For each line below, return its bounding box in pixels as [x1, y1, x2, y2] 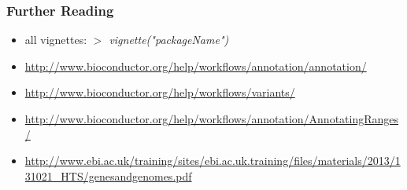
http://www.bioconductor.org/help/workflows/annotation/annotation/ [24, 57, 367, 74]
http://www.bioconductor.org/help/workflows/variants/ [24, 84, 295, 100]
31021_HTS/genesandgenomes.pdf [24, 167, 192, 184]
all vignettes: [24, 31, 87, 48]
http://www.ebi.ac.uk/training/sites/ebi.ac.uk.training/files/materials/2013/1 [24, 152, 401, 169]
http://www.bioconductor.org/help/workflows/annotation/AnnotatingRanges [24, 111, 399, 126]
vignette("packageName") [109, 31, 229, 48]
